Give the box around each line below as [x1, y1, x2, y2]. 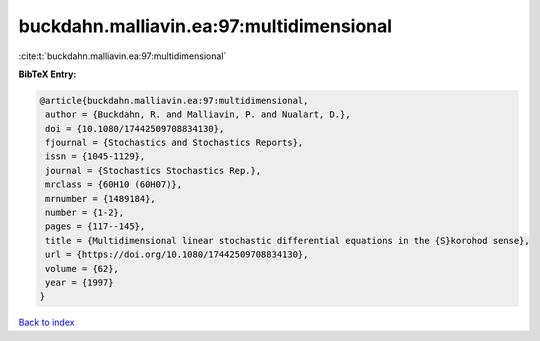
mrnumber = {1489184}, [45, 193, 157, 204]
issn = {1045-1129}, [45, 151, 146, 162]
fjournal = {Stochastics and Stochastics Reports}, [45, 137, 304, 149]
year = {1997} [45, 277, 114, 288]
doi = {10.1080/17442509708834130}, [45, 123, 225, 134]
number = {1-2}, [45, 207, 125, 219]
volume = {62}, [45, 263, 120, 274]
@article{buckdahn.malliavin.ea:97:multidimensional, [39, 95, 309, 106]
